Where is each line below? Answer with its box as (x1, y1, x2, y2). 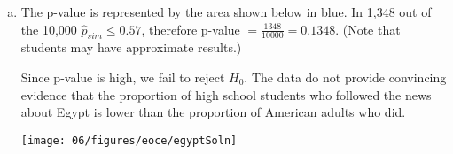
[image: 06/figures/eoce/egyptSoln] (20, 134, 238, 147)
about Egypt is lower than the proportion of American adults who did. (20, 103, 406, 121)
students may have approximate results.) (20, 38, 242, 57)
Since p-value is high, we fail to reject (20, 67, 225, 86)
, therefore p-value (141, 19, 240, 38)
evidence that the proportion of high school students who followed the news (20, 85, 432, 104)
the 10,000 (20, 19, 77, 38)
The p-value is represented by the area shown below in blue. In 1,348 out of (20, 3, 432, 20)
